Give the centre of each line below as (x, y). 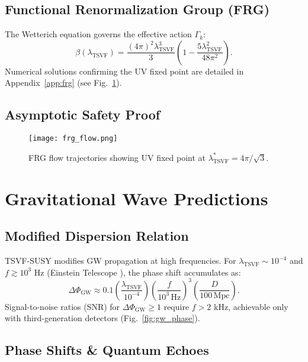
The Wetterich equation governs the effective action (98, 34)
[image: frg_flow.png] (73, 139)
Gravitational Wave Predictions (137, 198)
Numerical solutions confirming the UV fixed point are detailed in (124, 71)
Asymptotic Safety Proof (83, 114)
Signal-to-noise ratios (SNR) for (62, 306)
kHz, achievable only (251, 306)
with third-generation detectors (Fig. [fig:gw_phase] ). (102, 318)
